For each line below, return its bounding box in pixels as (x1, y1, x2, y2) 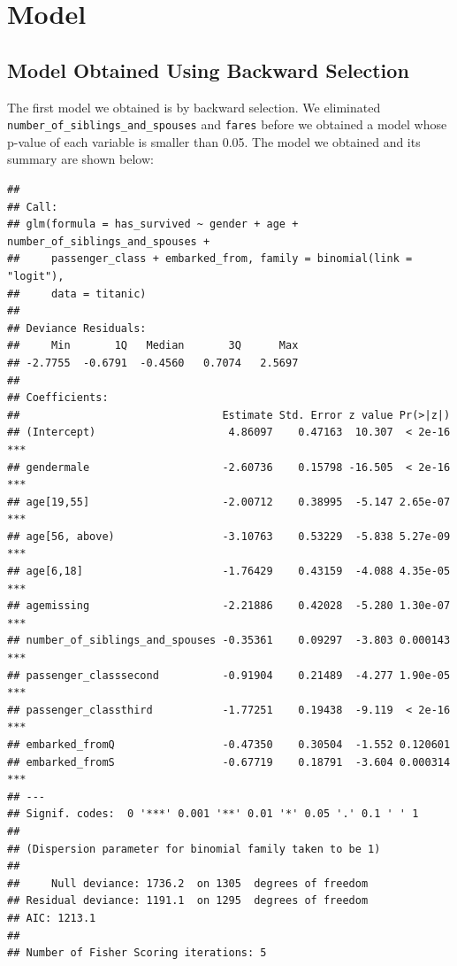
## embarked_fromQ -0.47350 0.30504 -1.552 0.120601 (7, 738, 451, 752)
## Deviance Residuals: (7, 321, 147, 335)
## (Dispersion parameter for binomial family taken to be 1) (7, 842, 381, 855)
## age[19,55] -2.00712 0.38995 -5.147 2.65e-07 (7, 495, 451, 508)
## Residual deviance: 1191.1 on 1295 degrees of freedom (7, 894, 369, 908)
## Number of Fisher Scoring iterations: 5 (7, 947, 267, 960)
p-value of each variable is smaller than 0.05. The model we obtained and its (7, 132, 421, 151)
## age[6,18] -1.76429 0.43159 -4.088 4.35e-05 (7, 565, 451, 578)
